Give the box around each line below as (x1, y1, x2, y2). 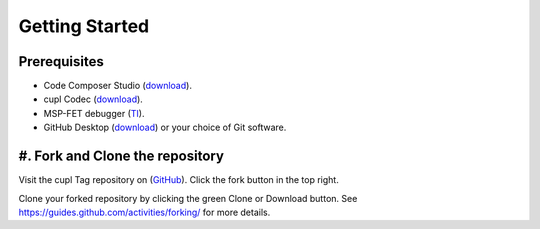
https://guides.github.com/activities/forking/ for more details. (18, 206, 271, 218)
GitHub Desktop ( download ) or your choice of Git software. (43, 121, 287, 134)
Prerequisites (18, 53, 104, 70)
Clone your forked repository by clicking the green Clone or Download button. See (18, 192, 358, 204)
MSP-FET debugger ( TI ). (43, 107, 145, 119)
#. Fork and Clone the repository (18, 148, 225, 165)
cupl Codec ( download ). (43, 93, 144, 105)
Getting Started (18, 15, 150, 37)
